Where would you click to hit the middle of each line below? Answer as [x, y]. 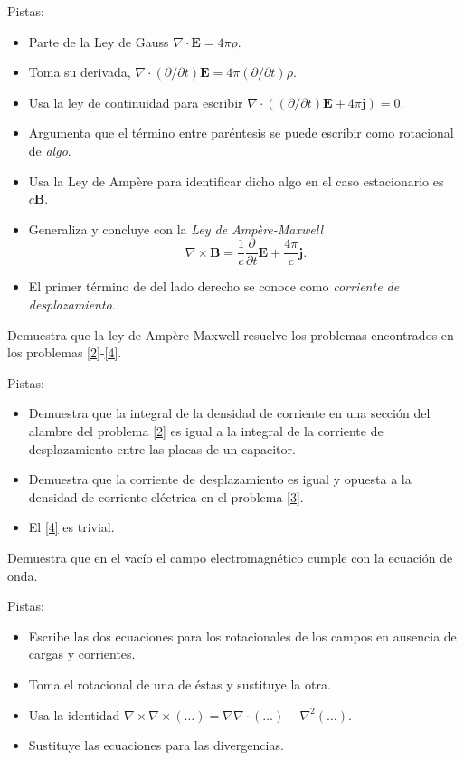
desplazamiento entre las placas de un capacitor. [162, 448]
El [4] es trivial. [71, 527]
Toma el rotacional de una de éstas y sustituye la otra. [180, 684]
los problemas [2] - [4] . [65, 352]
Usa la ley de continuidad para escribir [136, 102]
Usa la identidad [74, 714]
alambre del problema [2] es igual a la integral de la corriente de [206, 430]
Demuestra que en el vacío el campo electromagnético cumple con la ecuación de [230, 557]
